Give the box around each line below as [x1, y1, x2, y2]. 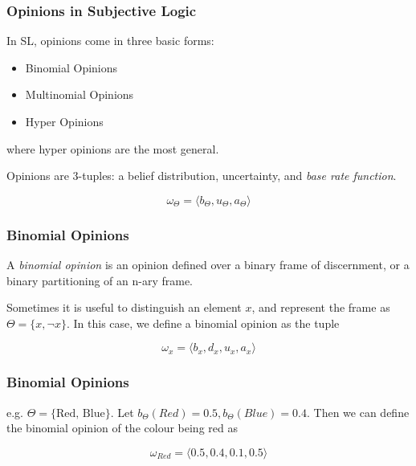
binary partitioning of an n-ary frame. [6, 272, 193, 288]
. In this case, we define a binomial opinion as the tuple [66, 314, 340, 331]
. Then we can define [307, 403, 410, 420]
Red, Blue [56, 407, 105, 419]
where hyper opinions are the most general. [6, 140, 219, 157]
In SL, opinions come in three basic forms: [6, 32, 214, 49]
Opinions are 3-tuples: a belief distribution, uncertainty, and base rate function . [6, 167, 397, 184]
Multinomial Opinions [25, 86, 134, 103]
